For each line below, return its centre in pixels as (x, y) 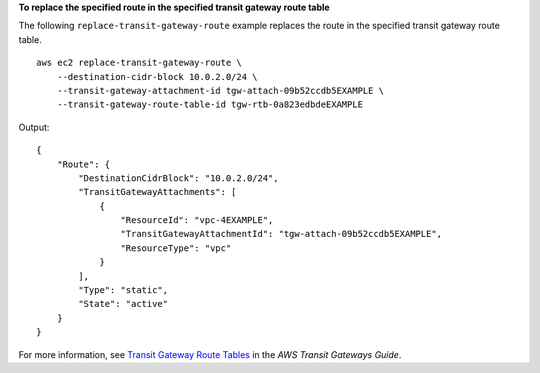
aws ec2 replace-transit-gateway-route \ (139, 63)
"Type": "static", (123, 290)
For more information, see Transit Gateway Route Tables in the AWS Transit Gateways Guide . (210, 354)
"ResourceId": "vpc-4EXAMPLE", (197, 220)
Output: (34, 127)
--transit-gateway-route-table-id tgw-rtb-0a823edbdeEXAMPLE (210, 104)
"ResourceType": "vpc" (176, 248)
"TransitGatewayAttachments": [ (157, 192)
